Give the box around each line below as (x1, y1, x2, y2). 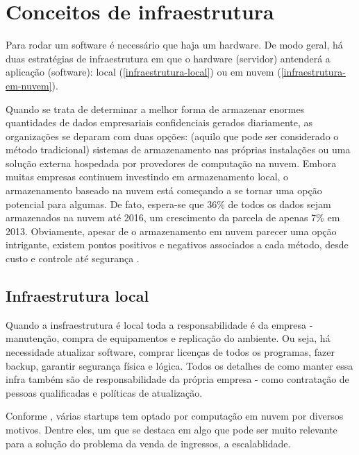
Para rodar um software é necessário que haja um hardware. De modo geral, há (6, 37, 343, 52)
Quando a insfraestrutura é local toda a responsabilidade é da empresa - (6, 317, 313, 332)
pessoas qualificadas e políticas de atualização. (6, 385, 203, 400)
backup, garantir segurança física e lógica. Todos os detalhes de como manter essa (6, 358, 353, 372)
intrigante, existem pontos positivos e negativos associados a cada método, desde (6, 237, 349, 252)
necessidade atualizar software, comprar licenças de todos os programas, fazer (6, 345, 335, 359)
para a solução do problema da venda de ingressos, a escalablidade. (6, 436, 291, 450)
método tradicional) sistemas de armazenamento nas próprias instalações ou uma (6, 142, 351, 157)
